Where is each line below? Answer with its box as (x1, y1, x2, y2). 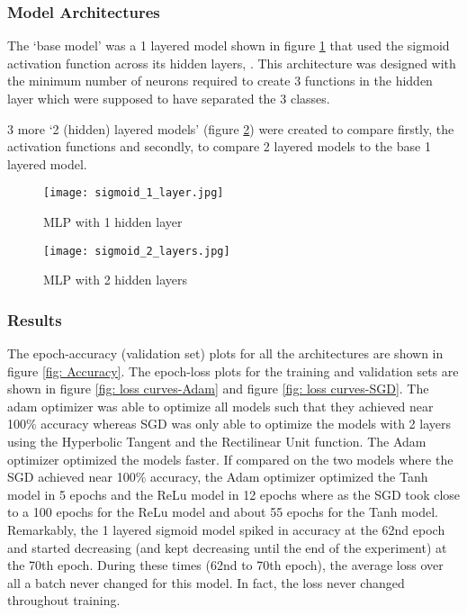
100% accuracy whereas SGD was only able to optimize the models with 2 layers (7, 414, 451, 433)
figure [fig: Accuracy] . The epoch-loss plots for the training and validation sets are (7, 361, 459, 380)
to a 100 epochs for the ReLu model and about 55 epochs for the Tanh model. (7, 502, 438, 521)
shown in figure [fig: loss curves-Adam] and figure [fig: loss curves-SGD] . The (7, 379, 429, 398)
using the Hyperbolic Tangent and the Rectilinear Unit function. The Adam (7, 432, 427, 451)
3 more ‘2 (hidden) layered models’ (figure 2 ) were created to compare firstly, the (7, 119, 454, 138)
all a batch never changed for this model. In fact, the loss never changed (7, 573, 405, 592)
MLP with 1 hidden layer (43, 213, 183, 231)
